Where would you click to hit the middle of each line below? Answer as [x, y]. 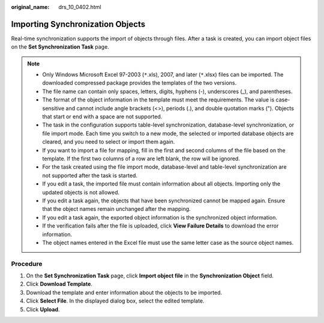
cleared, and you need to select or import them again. [109, 142]
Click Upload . [43, 309]
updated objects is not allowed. [81, 192]
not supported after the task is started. [90, 175]
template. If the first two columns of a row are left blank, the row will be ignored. [141, 158]
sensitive [53, 108]
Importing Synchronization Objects [78, 24]
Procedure [27, 264]
